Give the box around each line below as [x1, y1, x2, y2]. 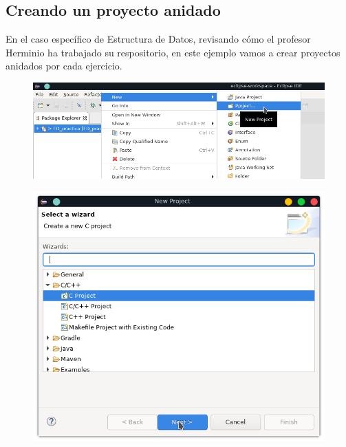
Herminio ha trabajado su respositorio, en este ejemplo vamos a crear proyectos [6, 45, 340, 59]
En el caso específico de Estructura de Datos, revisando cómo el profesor [6, 32, 311, 46]
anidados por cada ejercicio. [6, 58, 122, 73]
